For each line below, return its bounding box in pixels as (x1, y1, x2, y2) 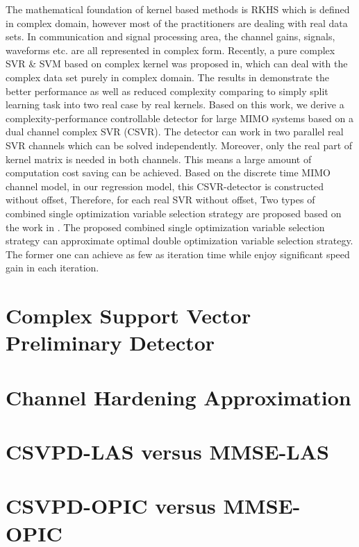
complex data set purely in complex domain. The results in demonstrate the (6, 69, 329, 84)
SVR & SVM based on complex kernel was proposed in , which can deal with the (6, 56, 348, 71)
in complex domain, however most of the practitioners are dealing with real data (6, 15, 348, 30)
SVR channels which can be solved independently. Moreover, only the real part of (6, 137, 353, 152)
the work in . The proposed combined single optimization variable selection (6, 219, 325, 234)
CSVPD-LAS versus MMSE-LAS (6, 437, 329, 465)
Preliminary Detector (6, 328, 215, 357)
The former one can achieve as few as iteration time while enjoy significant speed (6, 246, 350, 261)
